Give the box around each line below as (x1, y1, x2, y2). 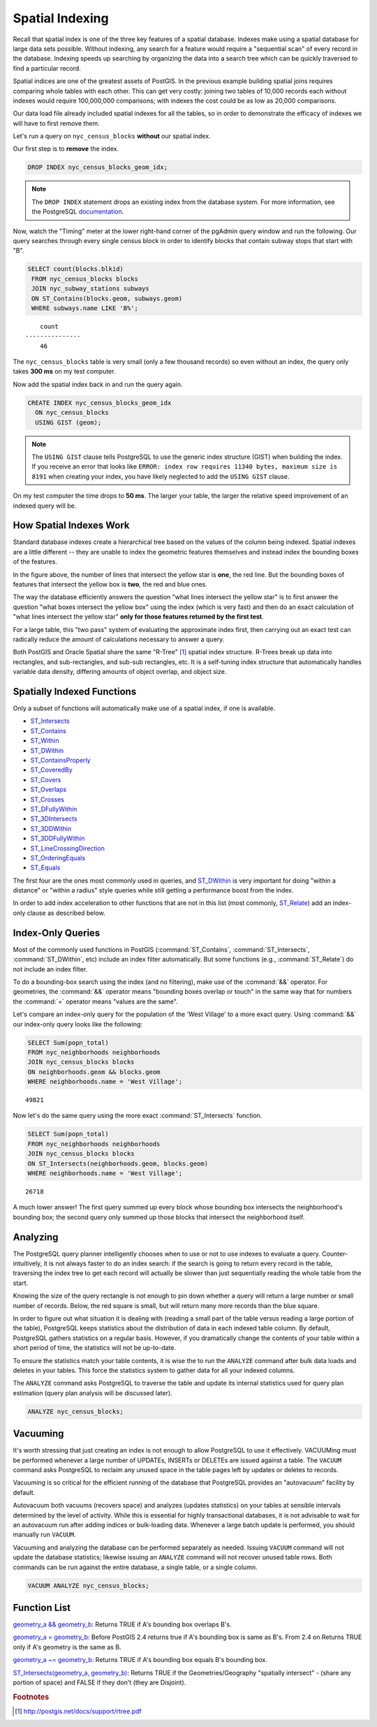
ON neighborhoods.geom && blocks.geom (27, 1068, 161, 1075)
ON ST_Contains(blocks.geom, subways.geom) (31, 294, 183, 302)
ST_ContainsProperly (30, 756, 91, 765)
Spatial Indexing (13, 10, 109, 26)
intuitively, (13, 1259, 43, 1267)
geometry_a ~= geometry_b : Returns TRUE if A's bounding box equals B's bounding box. (13, 1656, 268, 1664)
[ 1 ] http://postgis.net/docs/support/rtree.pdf (15, 1707, 142, 1715)
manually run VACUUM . (13, 1530, 76, 1539)
